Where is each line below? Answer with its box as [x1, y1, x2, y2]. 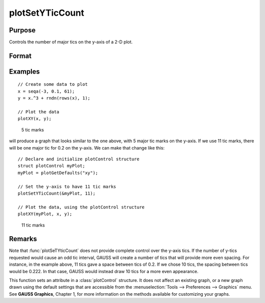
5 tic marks [21, 126, 44, 132]
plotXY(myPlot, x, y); [18, 211, 73, 217]
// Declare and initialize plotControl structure [18, 156, 140, 162]
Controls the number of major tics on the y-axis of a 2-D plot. [9, 39, 133, 45]
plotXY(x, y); [18, 116, 52, 122]
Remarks [9, 235, 37, 243]
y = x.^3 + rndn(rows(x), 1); [18, 96, 91, 101]
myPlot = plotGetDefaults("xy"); [18, 170, 98, 176]
